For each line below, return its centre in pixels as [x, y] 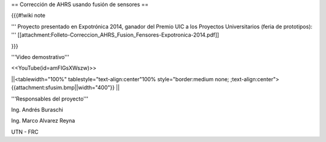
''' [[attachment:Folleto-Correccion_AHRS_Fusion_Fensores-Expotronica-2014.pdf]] [115, 35]
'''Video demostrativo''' [40, 57]
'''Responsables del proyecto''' [50, 99]
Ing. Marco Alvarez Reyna [43, 121]
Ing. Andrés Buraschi [37, 110]
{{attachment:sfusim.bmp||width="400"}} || [66, 88]
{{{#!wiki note [28, 16]
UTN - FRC [25, 132]
